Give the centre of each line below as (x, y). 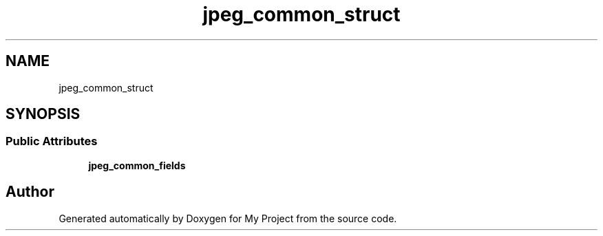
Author (30, 192)
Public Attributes (52, 141)
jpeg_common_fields (137, 165)
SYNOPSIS (43, 114)
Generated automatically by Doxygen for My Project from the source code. (228, 218)
